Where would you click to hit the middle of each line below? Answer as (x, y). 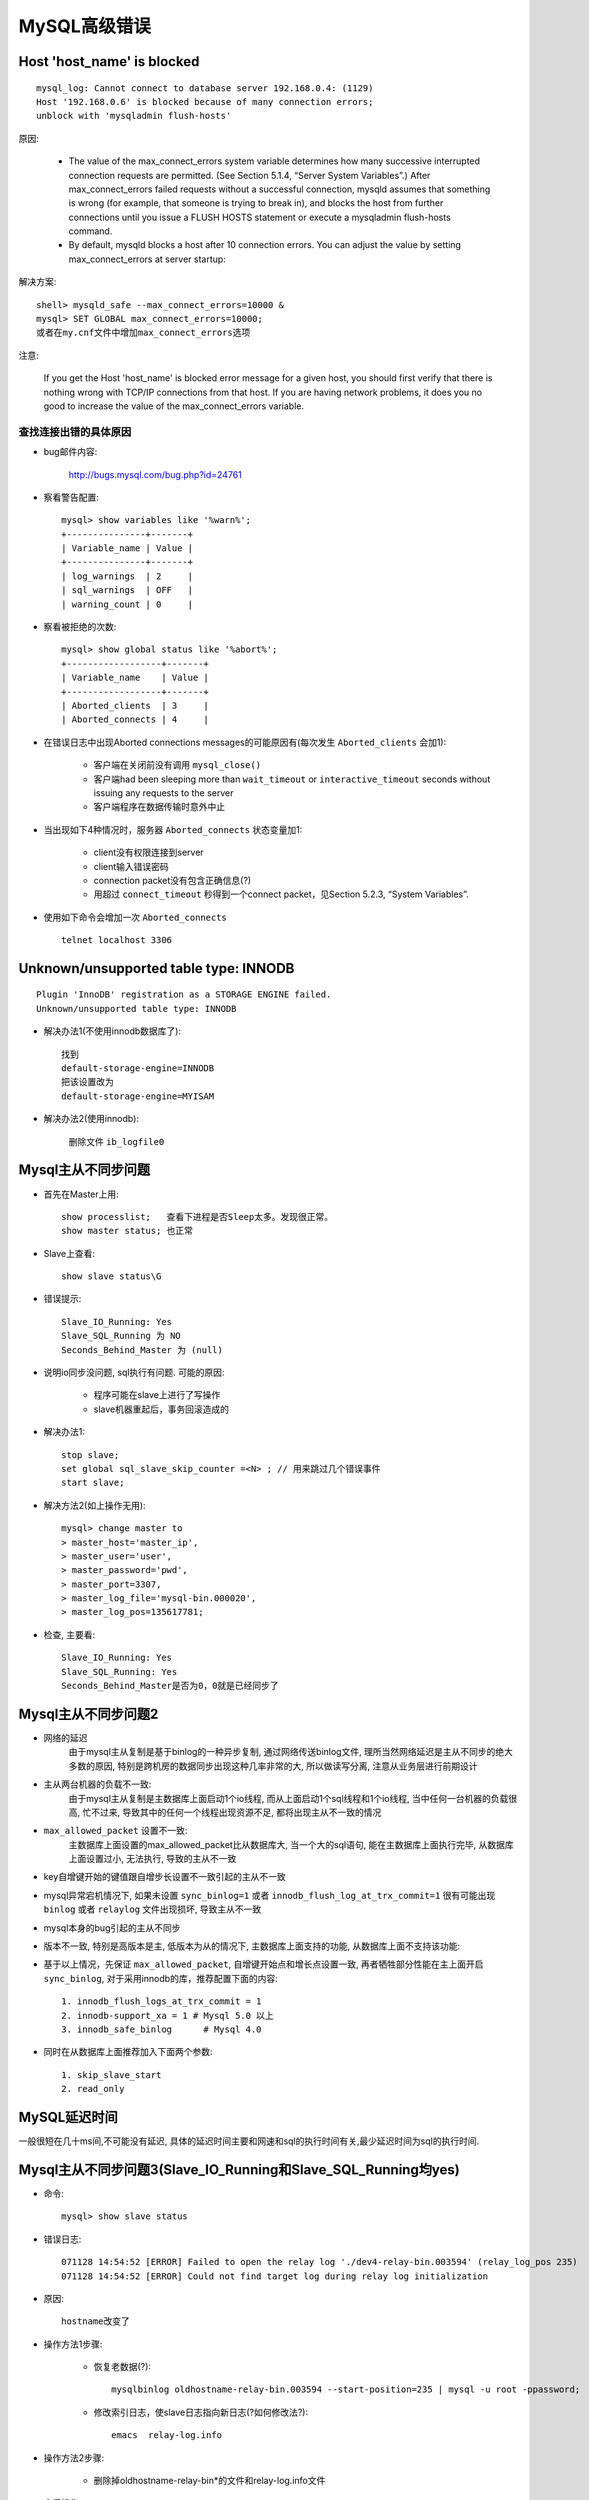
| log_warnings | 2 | (127, 576)
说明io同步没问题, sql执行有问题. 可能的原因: (134, 1372)
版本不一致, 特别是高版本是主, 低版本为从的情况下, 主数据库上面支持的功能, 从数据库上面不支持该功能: (251, 1946)
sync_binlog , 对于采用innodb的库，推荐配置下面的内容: (161, 1978)
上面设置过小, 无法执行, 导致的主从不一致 (152, 1859)
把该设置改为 (87, 1082)
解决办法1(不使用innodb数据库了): (112, 1031)
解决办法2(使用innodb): (91, 1119)
